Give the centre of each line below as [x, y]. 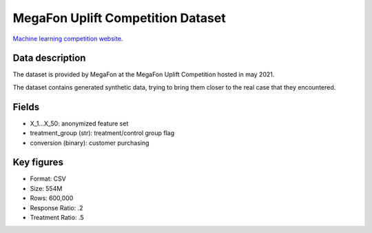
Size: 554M [46, 188]
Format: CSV [48, 179]
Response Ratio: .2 [56, 207]
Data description [49, 58]
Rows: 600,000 [52, 198]
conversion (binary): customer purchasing [90, 143]
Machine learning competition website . [68, 39]
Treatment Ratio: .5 [57, 217]
